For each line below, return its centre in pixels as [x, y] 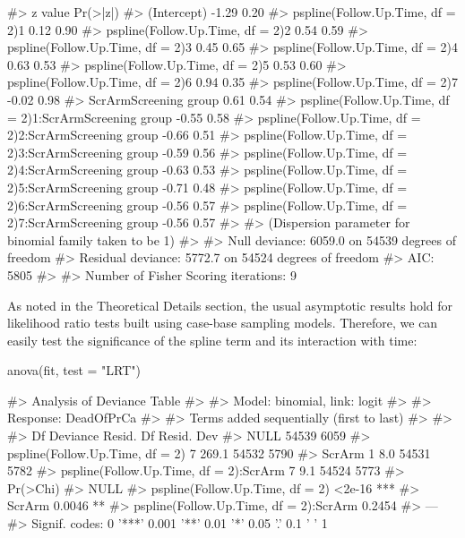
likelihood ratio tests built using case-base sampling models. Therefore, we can [223, 323]
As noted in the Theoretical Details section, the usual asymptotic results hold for [230, 305]
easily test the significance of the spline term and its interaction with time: [212, 340]
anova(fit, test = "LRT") [74, 370]
